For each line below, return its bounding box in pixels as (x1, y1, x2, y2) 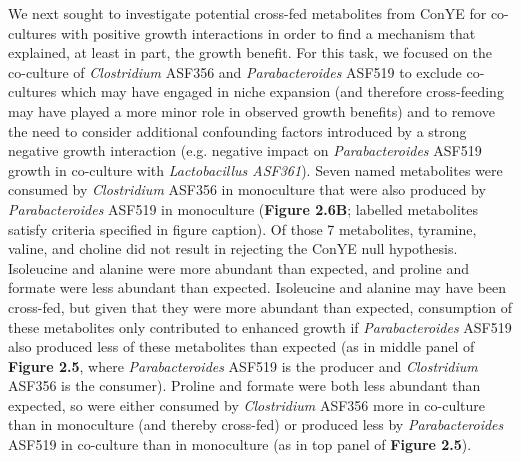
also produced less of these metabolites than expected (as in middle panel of (8, 336, 475, 357)
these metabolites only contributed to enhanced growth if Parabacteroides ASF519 (8, 316, 512, 337)
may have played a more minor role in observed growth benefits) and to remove (8, 100, 495, 121)
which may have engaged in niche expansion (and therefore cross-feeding (61, 81, 504, 102)
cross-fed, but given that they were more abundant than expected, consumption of (8, 296, 512, 317)
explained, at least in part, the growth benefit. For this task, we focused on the (8, 42, 493, 63)
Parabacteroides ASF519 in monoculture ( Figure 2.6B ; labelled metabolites (8, 198, 478, 219)
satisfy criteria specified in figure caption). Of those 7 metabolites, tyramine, (8, 218, 477, 239)
